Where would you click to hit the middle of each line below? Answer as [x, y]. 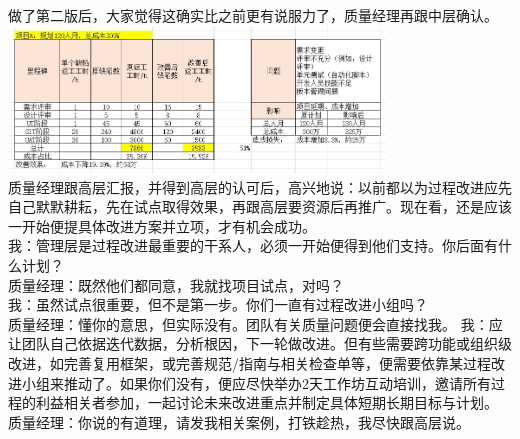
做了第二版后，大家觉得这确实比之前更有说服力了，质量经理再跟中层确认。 [253, 15]
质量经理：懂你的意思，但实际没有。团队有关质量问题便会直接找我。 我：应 [255, 323]
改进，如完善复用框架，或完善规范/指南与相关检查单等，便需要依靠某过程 [249, 363]
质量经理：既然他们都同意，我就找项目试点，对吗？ [176, 284]
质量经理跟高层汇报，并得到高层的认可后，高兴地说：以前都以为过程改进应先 [260, 186]
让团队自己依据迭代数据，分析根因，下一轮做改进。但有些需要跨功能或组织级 [260, 343]
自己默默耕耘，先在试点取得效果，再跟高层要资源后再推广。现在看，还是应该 [260, 206]
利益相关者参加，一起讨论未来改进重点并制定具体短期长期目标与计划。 [266, 402]
